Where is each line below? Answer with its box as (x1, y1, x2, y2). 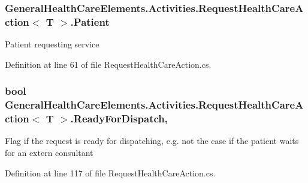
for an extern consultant (5, 146, 93, 158)
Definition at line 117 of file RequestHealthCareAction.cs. (5, 166, 216, 179)
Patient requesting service (5, 38, 99, 50)
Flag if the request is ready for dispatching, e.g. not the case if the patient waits (5, 134, 299, 147)
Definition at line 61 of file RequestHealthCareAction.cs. (5, 58, 212, 70)
